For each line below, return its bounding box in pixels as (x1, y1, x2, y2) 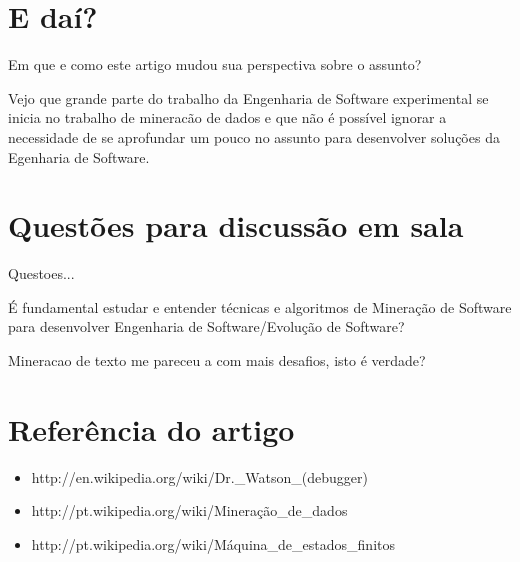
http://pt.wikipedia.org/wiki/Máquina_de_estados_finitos (31, 533, 395, 554)
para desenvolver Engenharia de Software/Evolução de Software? (8, 316, 405, 337)
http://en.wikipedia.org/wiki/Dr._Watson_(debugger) (31, 466, 368, 487)
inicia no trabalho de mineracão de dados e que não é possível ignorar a (8, 107, 447, 128)
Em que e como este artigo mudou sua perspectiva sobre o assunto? (8, 54, 422, 75)
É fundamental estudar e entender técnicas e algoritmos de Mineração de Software (8, 296, 512, 317)
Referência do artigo (8, 408, 295, 449)
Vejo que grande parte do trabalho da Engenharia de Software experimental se (8, 87, 489, 108)
